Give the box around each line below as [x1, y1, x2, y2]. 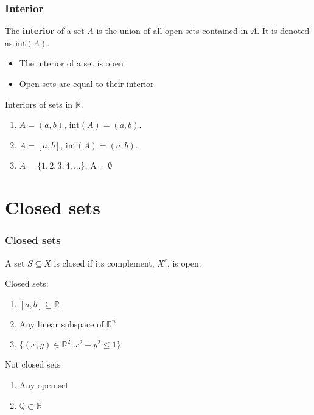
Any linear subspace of [19, 317, 104, 330]
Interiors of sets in [5, 97, 73, 110]
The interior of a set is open [19, 57, 124, 69]
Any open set [19, 378, 69, 391]
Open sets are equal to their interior [19, 77, 154, 89]
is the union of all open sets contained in [96, 24, 248, 37]
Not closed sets [5, 358, 61, 371]
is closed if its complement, [54, 256, 155, 269]
